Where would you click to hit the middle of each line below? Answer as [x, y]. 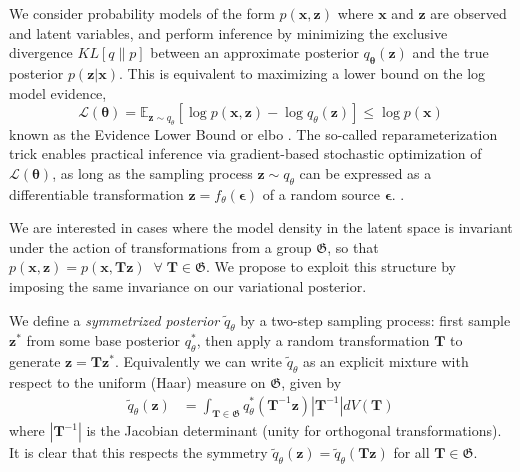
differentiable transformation [96, 193]
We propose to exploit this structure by [335, 266]
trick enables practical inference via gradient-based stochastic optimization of [245, 153]
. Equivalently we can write [198, 361]
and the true [450, 52]
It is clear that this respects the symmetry [138, 452]
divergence [41, 52]
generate [35, 361]
